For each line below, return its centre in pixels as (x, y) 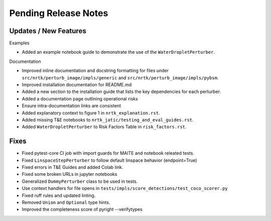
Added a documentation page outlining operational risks (80, 98)
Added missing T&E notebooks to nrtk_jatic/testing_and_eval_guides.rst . (108, 120)
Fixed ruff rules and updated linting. (59, 195)
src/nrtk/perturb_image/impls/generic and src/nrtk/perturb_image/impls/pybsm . (120, 77)
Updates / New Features (48, 31)
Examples (19, 43)
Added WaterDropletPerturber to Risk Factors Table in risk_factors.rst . (104, 127)
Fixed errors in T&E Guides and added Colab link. (73, 167)
